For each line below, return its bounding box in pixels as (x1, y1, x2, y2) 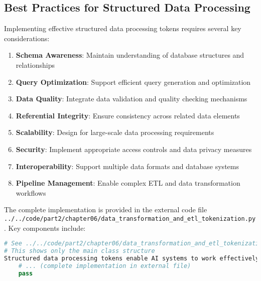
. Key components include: (4, 222, 86, 233)
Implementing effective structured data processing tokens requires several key (4, 23, 241, 34)
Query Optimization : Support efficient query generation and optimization (16, 76, 251, 87)
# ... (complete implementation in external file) (18, 262, 191, 269)
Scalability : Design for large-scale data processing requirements (16, 127, 214, 137)
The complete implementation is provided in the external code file (4, 204, 207, 215)
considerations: (4, 33, 50, 43)
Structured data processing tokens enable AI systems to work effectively (4, 254, 259, 262)
